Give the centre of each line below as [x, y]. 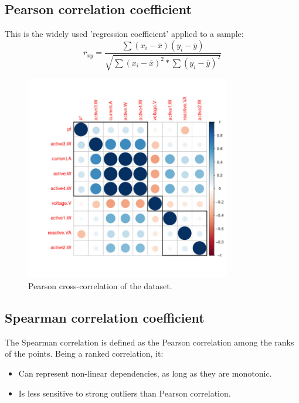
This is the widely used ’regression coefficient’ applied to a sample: [124, 34]
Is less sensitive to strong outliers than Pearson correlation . [125, 393]
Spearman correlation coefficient [105, 317]
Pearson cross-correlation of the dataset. [100, 286]
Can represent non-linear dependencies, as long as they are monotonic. [145, 373]
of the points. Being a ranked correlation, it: [84, 353]
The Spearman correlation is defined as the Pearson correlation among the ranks [149, 342]
